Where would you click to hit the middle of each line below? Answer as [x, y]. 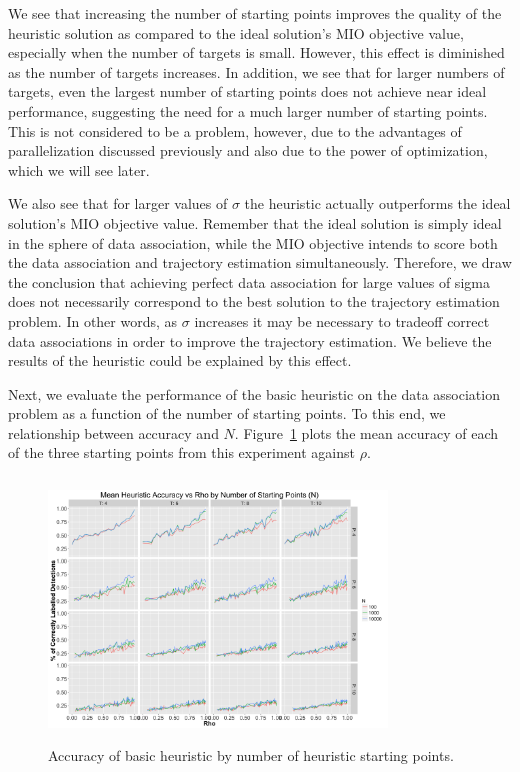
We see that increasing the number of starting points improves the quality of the [255, 13]
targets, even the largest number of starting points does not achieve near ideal [247, 91]
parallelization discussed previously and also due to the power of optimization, [248, 150]
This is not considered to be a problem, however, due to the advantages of [235, 130]
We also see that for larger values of [118, 203]
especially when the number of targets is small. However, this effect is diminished [256, 52]
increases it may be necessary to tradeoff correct [342, 320]
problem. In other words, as [93, 320]
